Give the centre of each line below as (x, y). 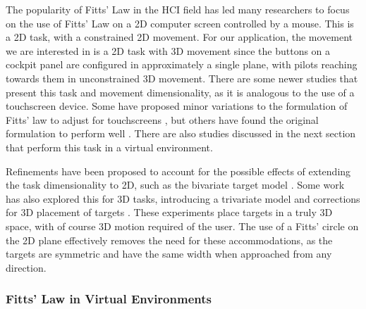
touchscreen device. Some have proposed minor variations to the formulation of (177, 106)
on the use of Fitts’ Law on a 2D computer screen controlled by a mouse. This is (180, 23)
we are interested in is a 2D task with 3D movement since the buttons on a (168, 50)
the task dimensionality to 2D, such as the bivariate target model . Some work (175, 185)
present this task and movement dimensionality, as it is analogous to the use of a (180, 92)
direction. (26, 267)
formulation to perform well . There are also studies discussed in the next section (181, 133)
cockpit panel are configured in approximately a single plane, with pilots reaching (182, 64)
